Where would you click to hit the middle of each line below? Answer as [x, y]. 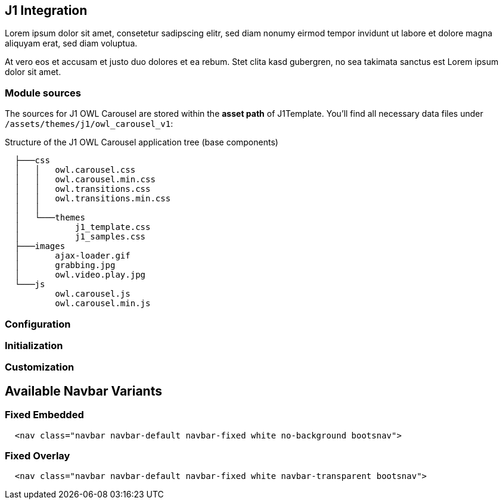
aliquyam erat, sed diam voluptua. [71, 43]
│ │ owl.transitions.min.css [93, 199]
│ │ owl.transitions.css [83, 189]
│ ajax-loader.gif [72, 256]
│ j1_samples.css [80, 237]
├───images [40, 246]
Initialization [34, 345]
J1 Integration [46, 10]
